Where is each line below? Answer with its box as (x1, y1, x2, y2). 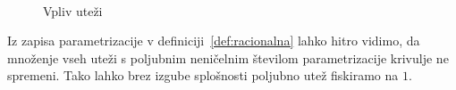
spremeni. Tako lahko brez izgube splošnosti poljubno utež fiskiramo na (7, 66, 399, 85)
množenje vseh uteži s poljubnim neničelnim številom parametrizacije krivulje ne (7, 48, 449, 67)
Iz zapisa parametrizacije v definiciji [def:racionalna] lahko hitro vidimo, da (7, 31, 420, 50)
